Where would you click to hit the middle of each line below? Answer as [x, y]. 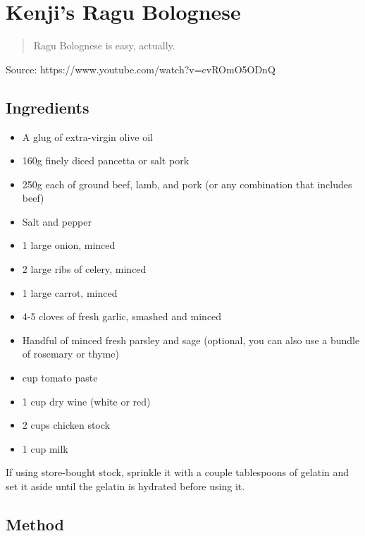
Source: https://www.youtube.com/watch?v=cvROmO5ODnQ [141, 69]
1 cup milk [45, 448]
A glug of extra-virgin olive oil [88, 136]
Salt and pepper [57, 221]
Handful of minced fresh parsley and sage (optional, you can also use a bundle [191, 340]
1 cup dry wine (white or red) [86, 401]
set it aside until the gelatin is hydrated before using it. [125, 486]
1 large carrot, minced [70, 292]
